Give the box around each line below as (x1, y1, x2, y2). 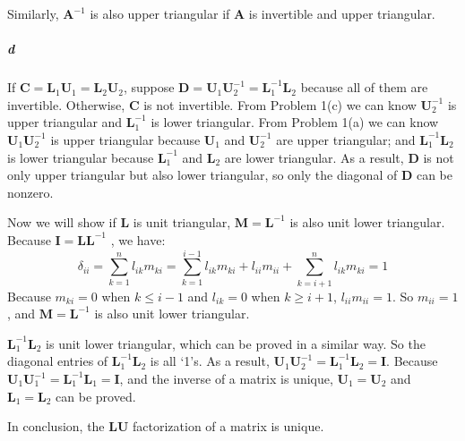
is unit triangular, (133, 213, 231, 232)
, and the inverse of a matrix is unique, (119, 369, 333, 387)
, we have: (110, 230, 166, 249)
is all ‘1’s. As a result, (150, 352, 270, 370)
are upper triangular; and (276, 130, 416, 148)
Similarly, (7, 4, 59, 22)
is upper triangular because (50, 130, 201, 148)
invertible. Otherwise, (7, 95, 125, 114)
